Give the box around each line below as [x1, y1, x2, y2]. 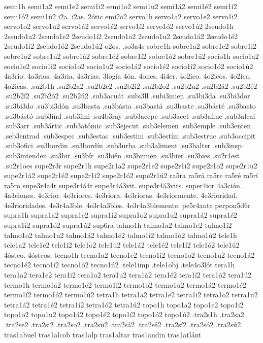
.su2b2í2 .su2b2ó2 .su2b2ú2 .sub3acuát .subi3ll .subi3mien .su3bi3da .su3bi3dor [4, 90, 250, 101]
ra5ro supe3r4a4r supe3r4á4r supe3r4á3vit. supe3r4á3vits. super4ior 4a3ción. [4, 180, 242, 190]
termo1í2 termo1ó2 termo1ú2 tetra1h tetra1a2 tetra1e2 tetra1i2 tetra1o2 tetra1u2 [4, 289, 258, 300]
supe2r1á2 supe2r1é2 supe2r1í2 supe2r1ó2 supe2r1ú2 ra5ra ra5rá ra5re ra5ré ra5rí [4, 170, 258, 181]
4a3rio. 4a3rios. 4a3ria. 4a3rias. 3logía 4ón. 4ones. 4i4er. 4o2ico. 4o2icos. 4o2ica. [4, 71, 251, 81]
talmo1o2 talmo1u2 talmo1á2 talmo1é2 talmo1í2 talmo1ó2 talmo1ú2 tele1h [4, 229, 237, 240]
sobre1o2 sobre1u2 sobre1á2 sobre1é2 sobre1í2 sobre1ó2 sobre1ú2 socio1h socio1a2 [4, 50, 259, 61]
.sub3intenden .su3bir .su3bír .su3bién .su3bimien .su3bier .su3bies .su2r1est [4, 150, 240, 160]
